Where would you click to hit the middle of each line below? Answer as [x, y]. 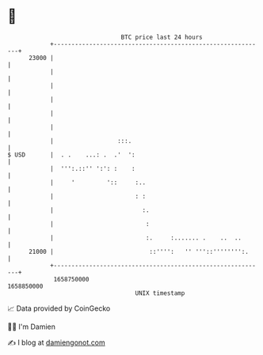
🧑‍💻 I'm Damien [32, 327]
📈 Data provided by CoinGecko [59, 308]
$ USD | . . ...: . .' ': [71, 155]
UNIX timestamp [160, 293]
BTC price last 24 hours [162, 37]
